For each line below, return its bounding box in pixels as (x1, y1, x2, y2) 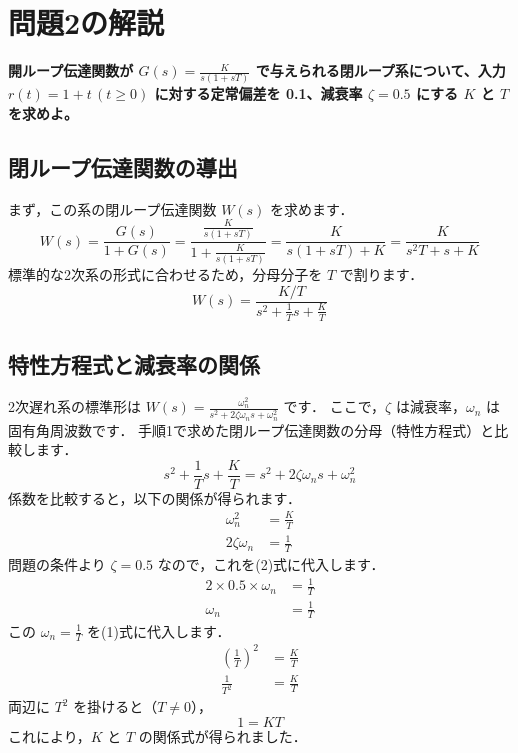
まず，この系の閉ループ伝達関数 (8, 198, 217, 219)
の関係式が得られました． (138, 725, 307, 746)
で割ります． (339, 263, 424, 284)
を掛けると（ (73, 696, 158, 717)
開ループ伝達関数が (8, 60, 134, 81)
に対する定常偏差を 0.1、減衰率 (154, 83, 363, 104)
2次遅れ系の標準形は (8, 396, 141, 417)
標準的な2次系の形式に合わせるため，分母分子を (8, 263, 323, 284)
